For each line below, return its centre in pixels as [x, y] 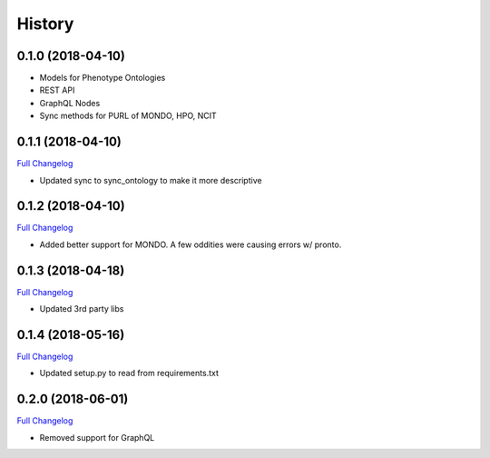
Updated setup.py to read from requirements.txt [129, 373]
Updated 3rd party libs [82, 309]
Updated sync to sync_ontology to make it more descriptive [151, 180]
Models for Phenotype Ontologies [103, 78]
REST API [57, 90]
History [45, 24]
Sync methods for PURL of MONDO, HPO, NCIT [128, 116]
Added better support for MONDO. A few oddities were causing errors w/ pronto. [191, 244]
